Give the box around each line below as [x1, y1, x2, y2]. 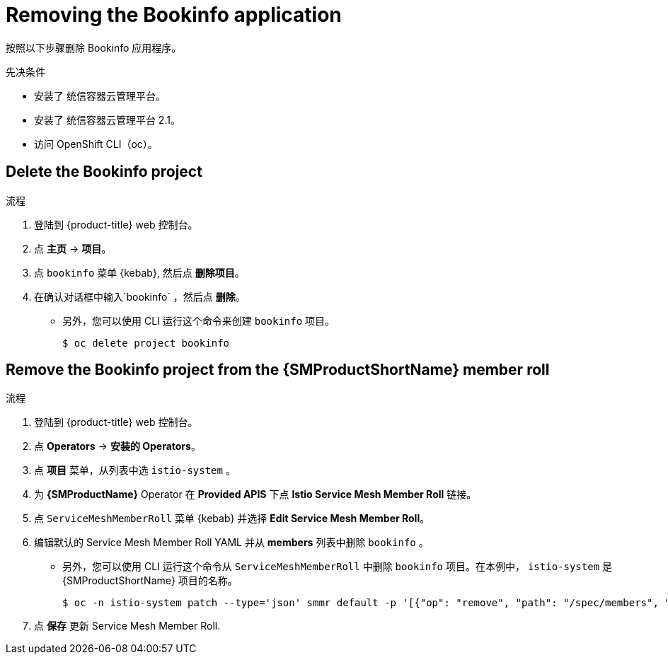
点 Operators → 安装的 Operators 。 [34, 440, 201, 453]
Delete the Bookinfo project [6, 163, 202, 181]
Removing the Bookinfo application [6, 3, 342, 27]
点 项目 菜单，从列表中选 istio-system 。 [34, 464, 236, 477]
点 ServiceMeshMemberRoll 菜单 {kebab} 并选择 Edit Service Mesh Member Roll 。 [34, 512, 430, 525]
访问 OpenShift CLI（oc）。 [34, 137, 158, 150]
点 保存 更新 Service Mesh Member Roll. [34, 620, 221, 632]
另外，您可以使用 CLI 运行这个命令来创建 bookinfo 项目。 [62, 314, 335, 327]
